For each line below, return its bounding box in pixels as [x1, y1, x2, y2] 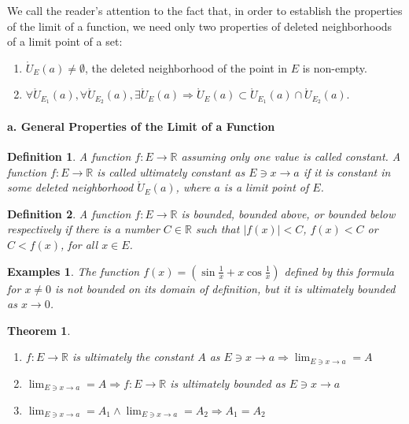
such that [195, 221, 240, 237]
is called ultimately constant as [97, 163, 245, 180]
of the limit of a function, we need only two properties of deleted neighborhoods [7, 17, 392, 34]
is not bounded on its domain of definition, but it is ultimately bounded [55, 280, 396, 296]
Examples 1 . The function [7, 262, 140, 279]
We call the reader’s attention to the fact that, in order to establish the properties [7, 2, 403, 18]
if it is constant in [303, 163, 391, 180]
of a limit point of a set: [7, 33, 123, 50]
